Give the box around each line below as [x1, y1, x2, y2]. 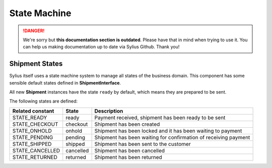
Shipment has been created [94, 121, 160, 128]
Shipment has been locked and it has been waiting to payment [94, 127, 242, 134]
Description [94, 107, 123, 114]
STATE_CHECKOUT [12, 121, 58, 128]
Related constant [12, 107, 54, 114]
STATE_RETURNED [12, 153, 58, 160]
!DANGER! [23, 28, 45, 34]
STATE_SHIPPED [12, 140, 52, 147]
